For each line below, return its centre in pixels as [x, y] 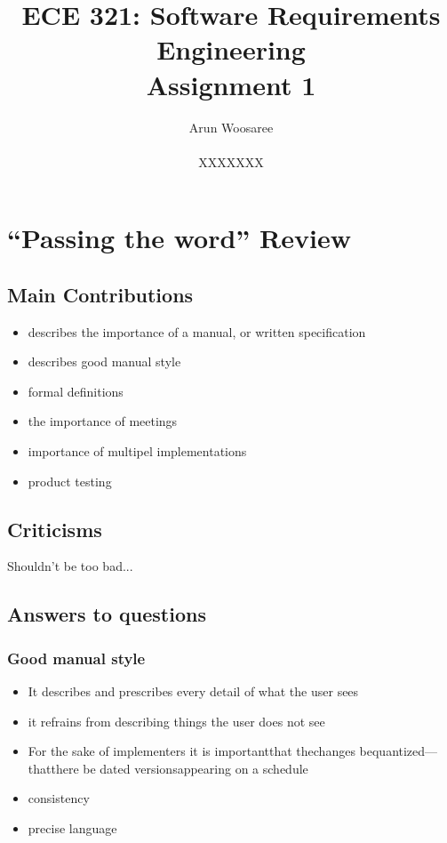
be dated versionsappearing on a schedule [196, 768]
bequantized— [399, 751]
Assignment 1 [231, 84]
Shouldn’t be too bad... [70, 566]
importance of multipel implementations [137, 451]
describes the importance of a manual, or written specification [197, 331]
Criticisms [55, 529]
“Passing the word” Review [179, 238]
